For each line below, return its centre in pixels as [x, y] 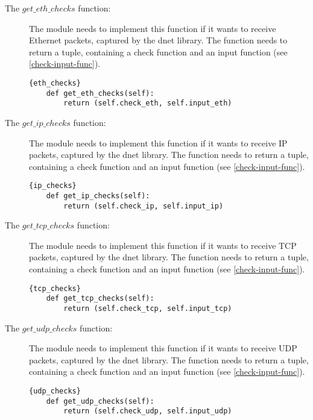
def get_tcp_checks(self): [100, 299]
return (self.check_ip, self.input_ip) [144, 206]
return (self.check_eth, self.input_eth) [148, 103]
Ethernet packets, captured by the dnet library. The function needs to [158, 40]
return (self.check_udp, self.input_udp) [148, 411]
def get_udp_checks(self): [100, 401]
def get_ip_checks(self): [98, 196]
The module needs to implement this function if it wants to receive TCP [163, 245]
